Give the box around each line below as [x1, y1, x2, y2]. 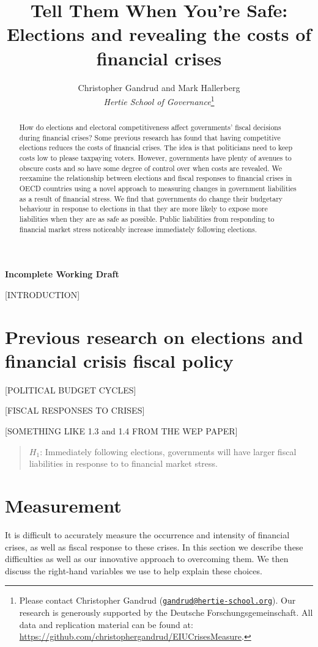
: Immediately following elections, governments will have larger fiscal [40, 445, 297, 458]
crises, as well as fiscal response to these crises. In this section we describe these [5, 540, 303, 553]
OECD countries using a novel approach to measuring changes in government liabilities [19, 183, 297, 194]
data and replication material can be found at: [19, 618, 193, 631]
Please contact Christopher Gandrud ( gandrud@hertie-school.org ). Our [19, 594, 296, 607]
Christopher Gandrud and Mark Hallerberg [78, 81, 240, 93]
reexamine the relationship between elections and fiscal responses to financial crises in [19, 173, 292, 183]
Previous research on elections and [5, 324, 303, 349]
